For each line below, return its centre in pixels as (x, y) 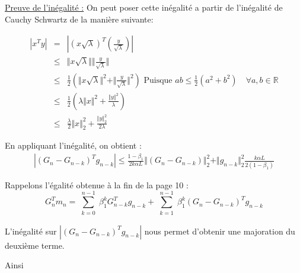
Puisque (158, 80)
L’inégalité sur (31, 231)
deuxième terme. (35, 245)
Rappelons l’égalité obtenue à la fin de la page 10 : (97, 184)
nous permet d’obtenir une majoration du (220, 231)
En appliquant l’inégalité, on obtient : (73, 145)
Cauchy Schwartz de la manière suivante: (79, 19)
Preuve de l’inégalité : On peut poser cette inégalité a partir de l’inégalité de (144, 7)
